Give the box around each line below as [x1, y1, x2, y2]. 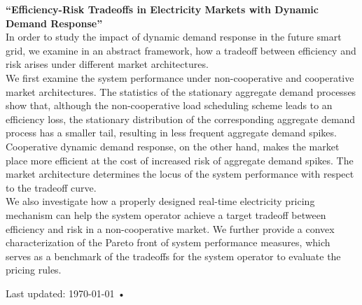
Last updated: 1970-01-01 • [6, 285, 125, 300]
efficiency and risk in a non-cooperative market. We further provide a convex [6, 221, 335, 236]
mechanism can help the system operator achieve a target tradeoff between [6, 207, 326, 222]
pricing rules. [6, 262, 62, 277]
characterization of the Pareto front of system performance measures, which [6, 235, 330, 250]
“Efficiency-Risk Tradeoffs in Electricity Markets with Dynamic [6, 2, 319, 16]
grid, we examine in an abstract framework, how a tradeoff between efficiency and [6, 43, 356, 57]
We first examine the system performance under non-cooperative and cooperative [6, 70, 354, 85]
